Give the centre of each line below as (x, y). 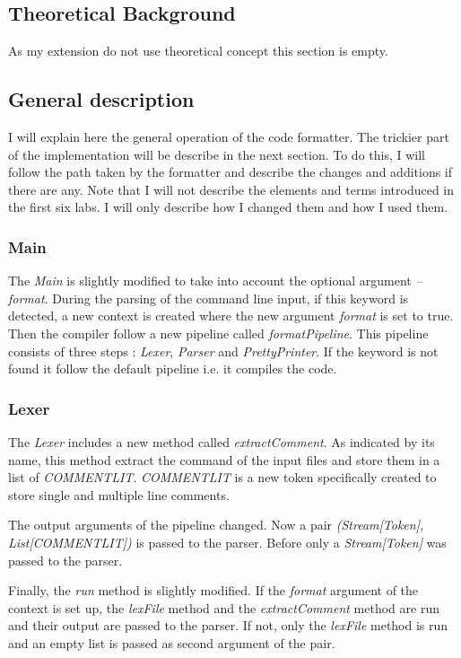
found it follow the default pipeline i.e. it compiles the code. (173, 368)
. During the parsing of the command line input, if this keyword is (226, 298)
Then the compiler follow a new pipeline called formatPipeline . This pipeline (218, 333)
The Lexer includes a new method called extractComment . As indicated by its (222, 441)
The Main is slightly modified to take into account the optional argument (210, 281)
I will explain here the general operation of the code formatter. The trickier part (229, 136)
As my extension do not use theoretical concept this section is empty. (198, 51)
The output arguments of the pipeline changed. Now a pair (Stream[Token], (216, 525)
